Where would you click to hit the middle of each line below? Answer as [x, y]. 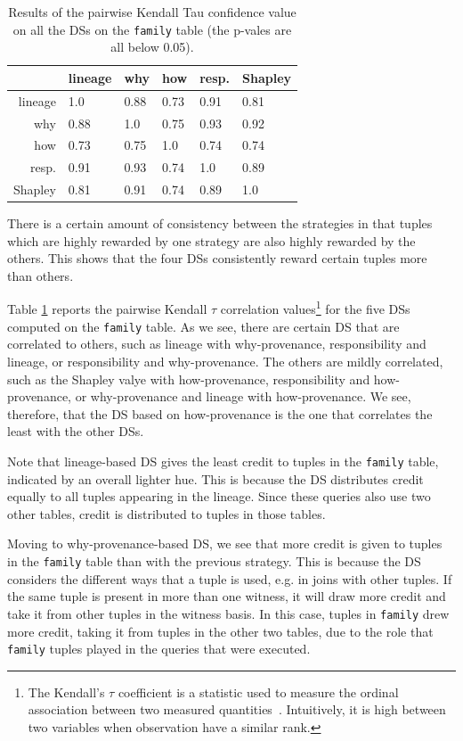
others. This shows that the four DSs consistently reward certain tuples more [217, 258]
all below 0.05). [152, 47]
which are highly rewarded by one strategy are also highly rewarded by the [211, 240]
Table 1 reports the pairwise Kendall [107, 309]
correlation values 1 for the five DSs [315, 308]
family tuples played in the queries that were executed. [159, 649]
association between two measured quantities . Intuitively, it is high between [237, 709]
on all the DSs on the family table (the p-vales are [152, 29]
